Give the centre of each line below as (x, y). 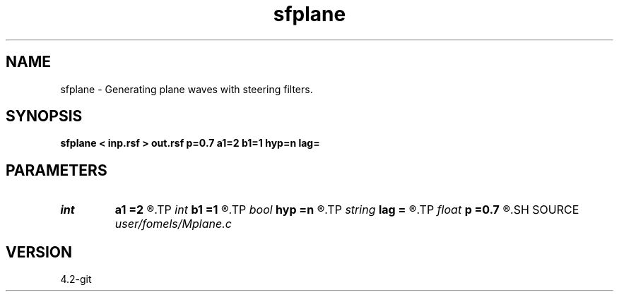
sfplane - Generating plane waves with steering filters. (187, 89)
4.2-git (76, 279)
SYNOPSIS (44, 116)
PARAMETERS (57, 170)
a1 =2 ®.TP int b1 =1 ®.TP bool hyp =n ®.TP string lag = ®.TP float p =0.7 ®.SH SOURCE (347, 210)
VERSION (39, 252)
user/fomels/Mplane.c (173, 224)
